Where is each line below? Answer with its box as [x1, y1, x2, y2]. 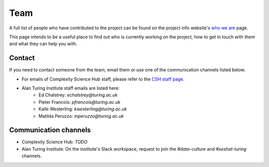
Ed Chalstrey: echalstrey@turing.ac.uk [38, 92, 118, 98]
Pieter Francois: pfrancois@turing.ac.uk [38, 99, 121, 105]
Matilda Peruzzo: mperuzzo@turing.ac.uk [38, 113, 124, 119]
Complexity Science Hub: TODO [21, 139, 88, 145]
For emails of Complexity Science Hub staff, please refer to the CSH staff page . [21, 76, 184, 82]
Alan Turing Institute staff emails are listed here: [21, 85, 120, 91]
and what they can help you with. [9, 41, 77, 47]
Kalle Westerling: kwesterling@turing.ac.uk [38, 106, 127, 112]
